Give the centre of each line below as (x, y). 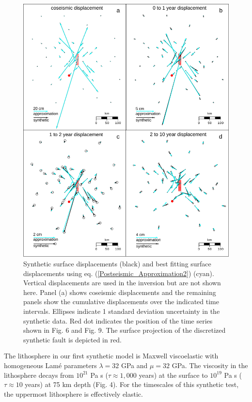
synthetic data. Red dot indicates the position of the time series (118, 320)
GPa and (134, 365)
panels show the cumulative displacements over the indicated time (121, 301)
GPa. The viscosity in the (210, 365)
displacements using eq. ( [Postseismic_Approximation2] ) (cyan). (119, 273)
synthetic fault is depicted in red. (72, 339)
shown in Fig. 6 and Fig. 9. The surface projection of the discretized (125, 330)
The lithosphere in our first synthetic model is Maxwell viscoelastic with (111, 356)
